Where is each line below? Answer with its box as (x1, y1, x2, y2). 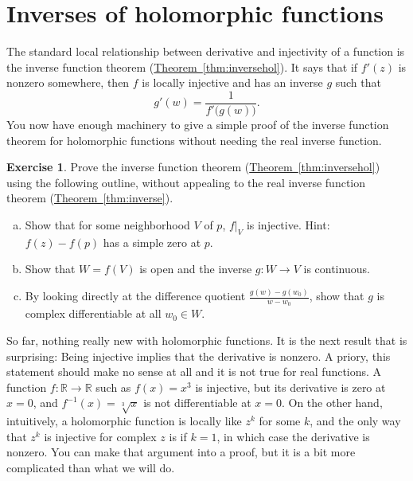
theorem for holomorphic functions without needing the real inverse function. (6, 131, 382, 148)
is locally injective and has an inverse (142, 74, 323, 91)
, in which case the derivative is (216, 428, 370, 444)
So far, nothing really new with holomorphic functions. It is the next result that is (6, 332, 407, 349)
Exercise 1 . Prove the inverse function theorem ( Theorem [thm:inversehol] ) (6, 158, 380, 175)
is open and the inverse (139, 260, 252, 277)
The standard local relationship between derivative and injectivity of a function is (6, 43, 405, 60)
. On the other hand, (281, 394, 383, 411)
